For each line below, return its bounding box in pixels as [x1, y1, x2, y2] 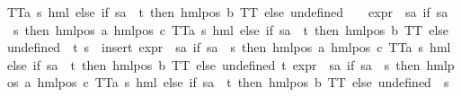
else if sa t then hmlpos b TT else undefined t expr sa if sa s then [7, 55, 421, 74]
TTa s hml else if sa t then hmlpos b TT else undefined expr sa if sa [7, 3, 448, 21]
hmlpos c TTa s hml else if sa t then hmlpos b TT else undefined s [37, 73, 449, 92]
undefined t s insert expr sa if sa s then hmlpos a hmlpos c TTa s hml [7, 38, 451, 57]
